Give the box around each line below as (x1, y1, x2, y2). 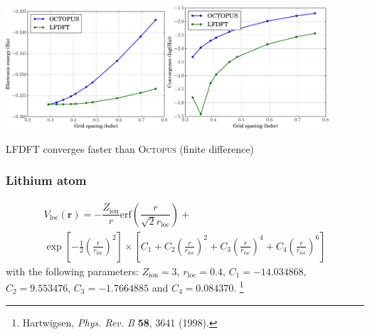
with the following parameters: (6, 263, 139, 278)
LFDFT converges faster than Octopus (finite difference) (6, 141, 254, 156)
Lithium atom (6, 171, 87, 189)
